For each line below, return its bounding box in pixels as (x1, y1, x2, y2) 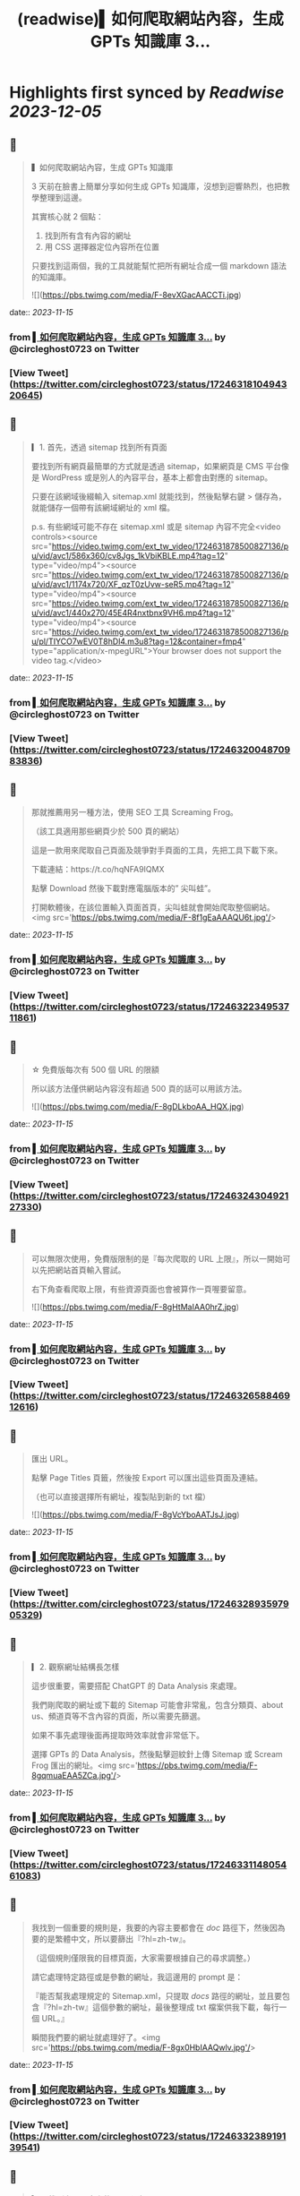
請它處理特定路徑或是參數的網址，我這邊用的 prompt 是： (30, 1971, 244, 1982)
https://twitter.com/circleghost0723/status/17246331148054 (13, 1858, 287, 1871)
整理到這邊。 (39, 193, 87, 202)
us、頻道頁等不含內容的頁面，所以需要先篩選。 (30, 1711, 206, 1721)
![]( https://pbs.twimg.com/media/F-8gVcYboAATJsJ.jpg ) (30, 1509, 240, 1520)
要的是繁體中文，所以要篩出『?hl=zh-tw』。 (30, 1933, 191, 1944)
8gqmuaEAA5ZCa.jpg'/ (30, 1770, 116, 1780)
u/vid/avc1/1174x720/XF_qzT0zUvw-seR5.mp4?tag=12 (30, 579, 231, 589)
